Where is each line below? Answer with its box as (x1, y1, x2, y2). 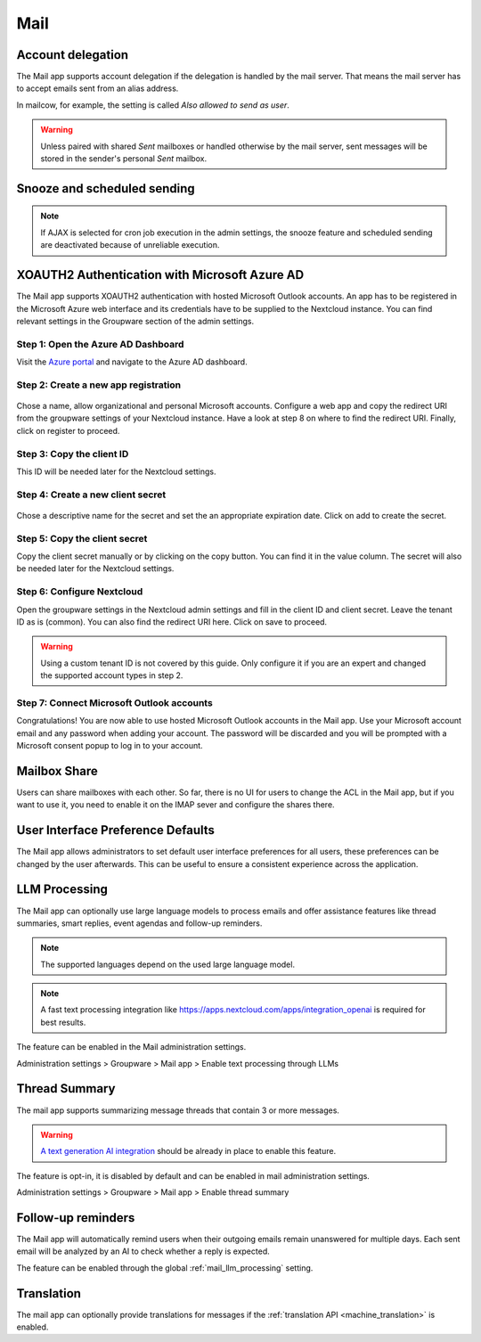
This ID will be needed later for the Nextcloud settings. (16, 466, 217, 477)
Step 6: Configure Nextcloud (16, 585, 143, 598)
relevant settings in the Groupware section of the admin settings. (16, 315, 254, 326)
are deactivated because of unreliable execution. (40, 240, 220, 250)
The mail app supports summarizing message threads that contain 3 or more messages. (16, 1105, 340, 1116)
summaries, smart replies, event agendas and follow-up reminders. (16, 918, 263, 929)
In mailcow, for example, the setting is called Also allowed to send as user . (16, 99, 289, 110)
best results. (40, 1017, 86, 1027)
